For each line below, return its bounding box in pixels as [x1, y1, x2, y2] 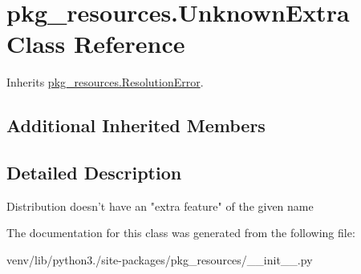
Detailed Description [6, 160, 182, 185]
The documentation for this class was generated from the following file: [6, 224, 355, 241]
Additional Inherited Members [6, 113, 266, 138]
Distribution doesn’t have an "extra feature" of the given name [6, 197, 314, 214]
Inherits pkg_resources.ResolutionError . [6, 74, 204, 91]
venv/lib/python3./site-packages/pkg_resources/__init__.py [6, 252, 313, 268]
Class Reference [6, 27, 185, 60]
